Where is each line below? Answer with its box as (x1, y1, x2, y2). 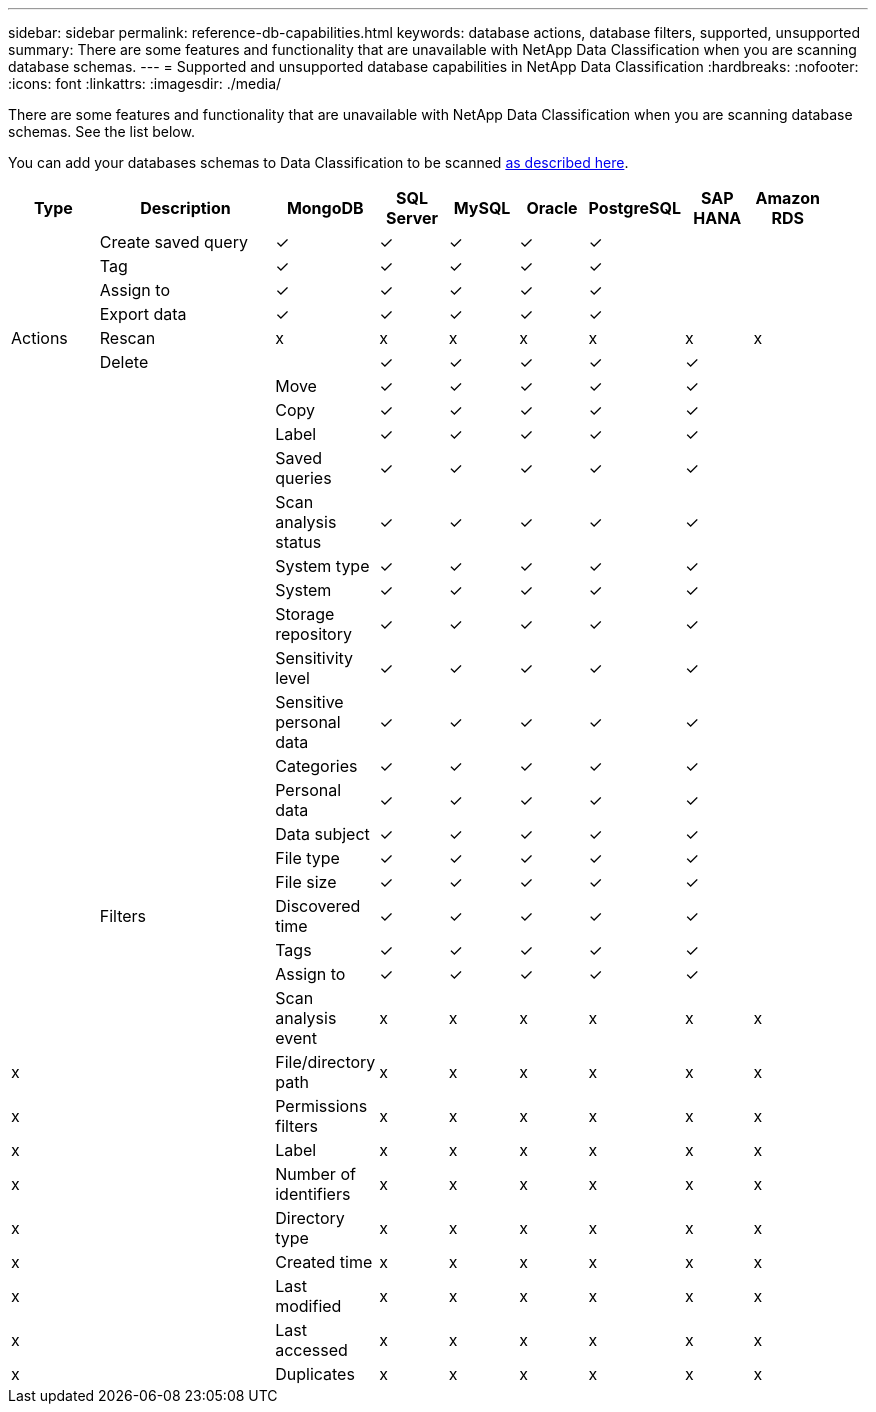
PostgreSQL (588, 198, 682, 218)
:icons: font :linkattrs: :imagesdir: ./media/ (8, 75, 282, 92)
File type (275, 848, 340, 868)
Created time (275, 1252, 373, 1272)
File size (275, 872, 337, 892)
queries (275, 468, 332, 488)
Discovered (275, 896, 361, 916)
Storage (275, 604, 335, 624)
